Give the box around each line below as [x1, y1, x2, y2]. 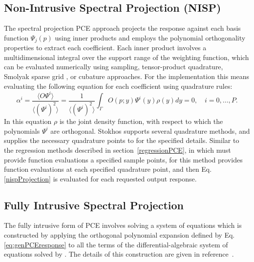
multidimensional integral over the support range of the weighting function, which [4, 52, 249, 62]
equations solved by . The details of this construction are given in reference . [4, 249, 234, 259]
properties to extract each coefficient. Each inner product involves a [4, 42, 207, 53]
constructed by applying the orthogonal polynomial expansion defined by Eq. [4, 230, 235, 240]
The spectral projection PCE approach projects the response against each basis [4, 23, 241, 33]
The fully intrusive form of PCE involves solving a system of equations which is [4, 220, 242, 230]
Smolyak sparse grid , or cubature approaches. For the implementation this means [4, 71, 250, 81]
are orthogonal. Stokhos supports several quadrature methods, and [50, 125, 250, 136]
